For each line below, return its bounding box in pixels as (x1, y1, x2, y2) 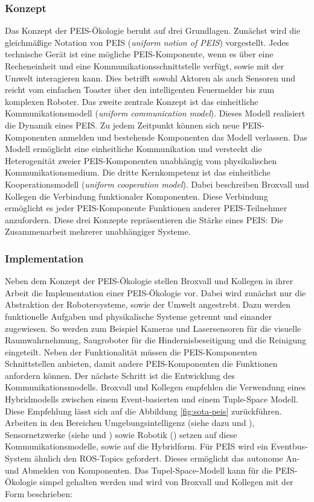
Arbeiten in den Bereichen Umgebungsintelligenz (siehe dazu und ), (5, 416, 255, 429)
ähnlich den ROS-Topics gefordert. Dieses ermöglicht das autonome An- (34, 452, 300, 465)
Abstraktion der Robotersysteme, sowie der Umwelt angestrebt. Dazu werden (5, 298, 291, 311)
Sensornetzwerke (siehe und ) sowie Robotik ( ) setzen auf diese (5, 428, 237, 440)
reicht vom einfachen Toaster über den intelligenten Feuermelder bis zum (5, 83, 275, 96)
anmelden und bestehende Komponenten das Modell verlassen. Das (59, 130, 307, 143)
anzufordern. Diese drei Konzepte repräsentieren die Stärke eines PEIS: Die (5, 213, 283, 226)
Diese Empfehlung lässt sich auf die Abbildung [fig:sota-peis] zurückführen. (5, 404, 282, 417)
